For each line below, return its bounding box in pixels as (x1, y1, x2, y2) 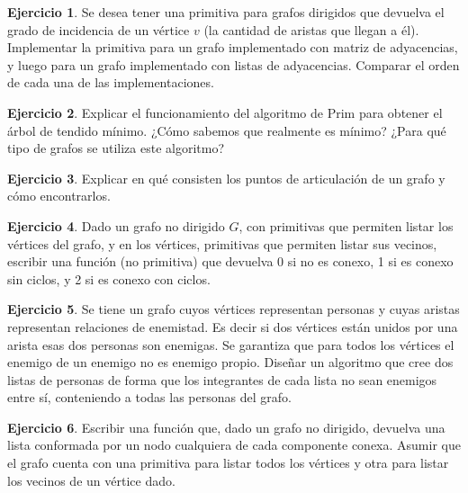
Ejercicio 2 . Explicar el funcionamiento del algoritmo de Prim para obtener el (7, 103, 443, 121)
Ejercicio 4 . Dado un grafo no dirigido (7, 216, 225, 235)
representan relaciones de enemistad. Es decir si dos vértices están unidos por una (7, 317, 458, 336)
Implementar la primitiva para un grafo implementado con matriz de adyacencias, (7, 38, 458, 57)
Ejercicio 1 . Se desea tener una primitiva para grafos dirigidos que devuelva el (7, 3, 445, 21)
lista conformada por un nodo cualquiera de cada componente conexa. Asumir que (7, 435, 461, 454)
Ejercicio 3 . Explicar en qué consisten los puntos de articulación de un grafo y (7, 168, 445, 187)
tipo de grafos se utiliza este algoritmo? (7, 139, 225, 157)
